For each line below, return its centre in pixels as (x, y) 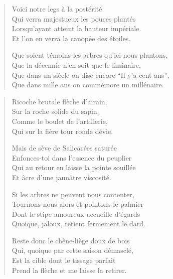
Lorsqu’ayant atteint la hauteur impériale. (76, 28)
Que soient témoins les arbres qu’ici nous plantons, (90, 55)
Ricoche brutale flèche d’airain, (59, 101)
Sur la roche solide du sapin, (55, 111)
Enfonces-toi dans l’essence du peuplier (72, 157)
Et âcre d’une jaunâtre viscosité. (61, 177)
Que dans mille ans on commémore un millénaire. (88, 85)
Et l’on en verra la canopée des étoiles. (71, 38)
